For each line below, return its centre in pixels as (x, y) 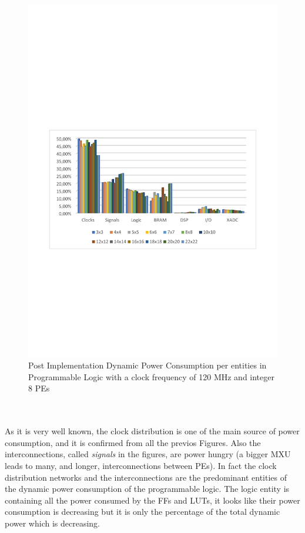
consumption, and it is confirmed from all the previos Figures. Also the (133, 442)
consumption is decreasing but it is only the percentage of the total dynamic (143, 512)
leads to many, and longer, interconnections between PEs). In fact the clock (141, 466)
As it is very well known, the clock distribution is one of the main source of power (152, 431)
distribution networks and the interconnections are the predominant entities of (146, 477)
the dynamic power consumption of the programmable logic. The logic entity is (147, 489)
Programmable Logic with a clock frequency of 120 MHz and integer (151, 376)
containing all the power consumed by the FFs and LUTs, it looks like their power (152, 500)
